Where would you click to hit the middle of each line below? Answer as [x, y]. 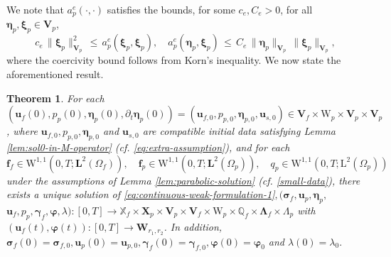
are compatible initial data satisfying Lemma [239, 131]
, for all [296, 9]
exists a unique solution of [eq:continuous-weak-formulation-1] [141, 194]
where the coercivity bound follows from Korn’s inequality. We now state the [174, 60]
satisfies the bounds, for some [171, 9]
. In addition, [193, 226]
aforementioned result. [55, 74]
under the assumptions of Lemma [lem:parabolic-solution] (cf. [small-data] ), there [183, 180]
